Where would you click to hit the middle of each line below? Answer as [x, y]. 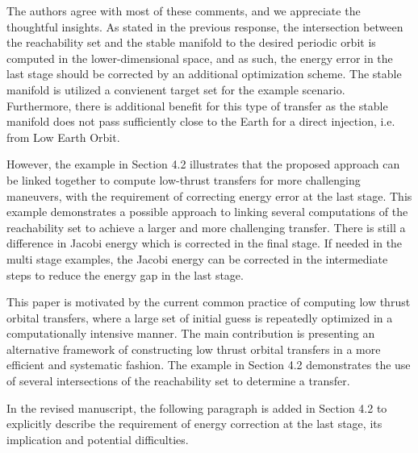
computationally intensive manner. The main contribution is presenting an [191, 333]
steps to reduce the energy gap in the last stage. [125, 274]
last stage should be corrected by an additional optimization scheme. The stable [204, 74]
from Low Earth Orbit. [63, 137]
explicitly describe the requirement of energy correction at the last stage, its [194, 424]
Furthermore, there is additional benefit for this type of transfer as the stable [197, 105]
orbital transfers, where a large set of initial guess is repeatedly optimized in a [200, 317]
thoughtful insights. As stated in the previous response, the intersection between [205, 26]
